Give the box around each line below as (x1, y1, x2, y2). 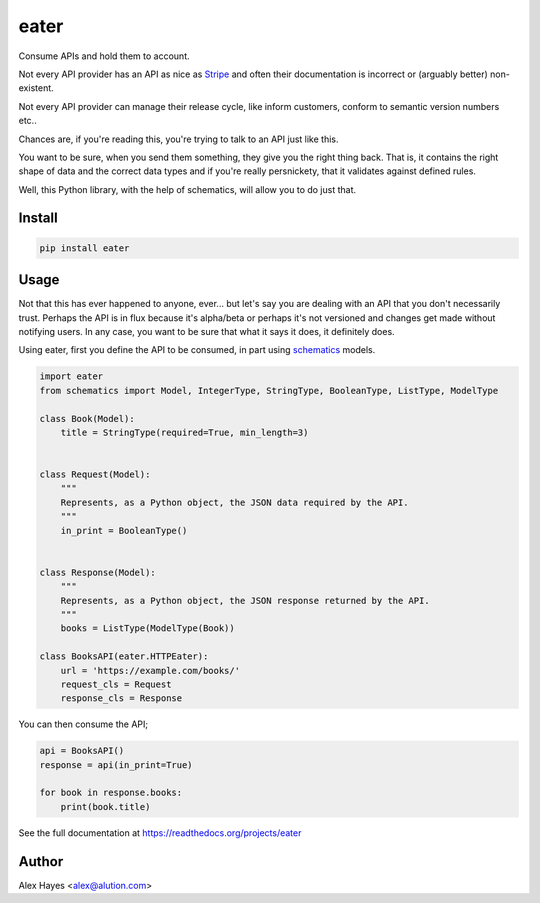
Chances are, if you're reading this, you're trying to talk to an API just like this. (18, 133, 339, 145)
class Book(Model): (39, 413, 135, 424)
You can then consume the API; (18, 718, 149, 730)
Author (18, 853, 64, 870)
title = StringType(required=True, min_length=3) (60, 426, 309, 438)
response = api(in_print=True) (39, 759, 194, 770)
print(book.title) (60, 801, 151, 812)
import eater (39, 371, 104, 382)
